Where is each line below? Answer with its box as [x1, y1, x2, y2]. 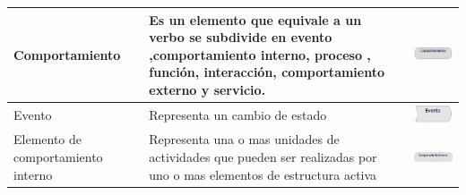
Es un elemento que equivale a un [149, 10, 362, 29]
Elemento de [13, 130, 82, 148]
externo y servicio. [149, 80, 266, 98]
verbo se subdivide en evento [149, 28, 332, 47]
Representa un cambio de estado [149, 106, 327, 124]
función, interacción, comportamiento [149, 63, 385, 81]
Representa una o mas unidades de [149, 130, 340, 148]
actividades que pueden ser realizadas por [149, 148, 377, 166]
